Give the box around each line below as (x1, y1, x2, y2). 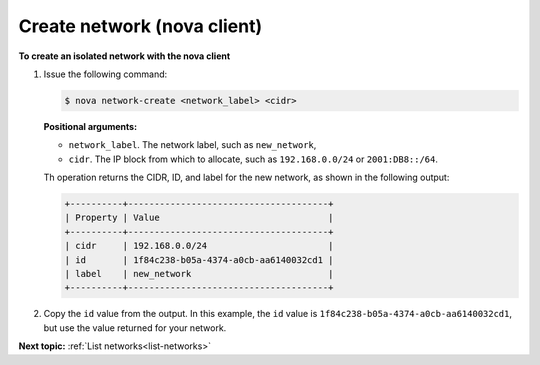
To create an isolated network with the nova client (18, 50, 231, 62)
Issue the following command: (43, 68, 168, 80)
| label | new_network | (64, 268, 334, 280)
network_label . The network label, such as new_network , (68, 139, 317, 151)
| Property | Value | (64, 212, 334, 224)
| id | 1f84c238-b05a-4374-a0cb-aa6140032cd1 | (64, 254, 334, 265)
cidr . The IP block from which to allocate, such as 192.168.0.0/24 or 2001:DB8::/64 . (68, 153, 439, 165)
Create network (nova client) (18, 15, 263, 37)
